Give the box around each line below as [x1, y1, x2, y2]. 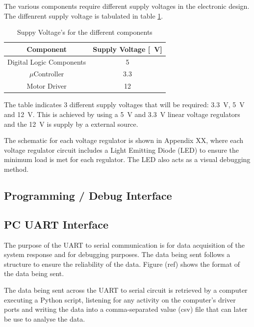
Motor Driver [26, 81, 67, 91]
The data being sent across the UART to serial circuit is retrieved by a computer [4, 284, 248, 295]
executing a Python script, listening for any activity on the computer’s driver [4, 294, 236, 304]
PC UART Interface [4, 216, 109, 232]
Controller [33, 69, 64, 79]
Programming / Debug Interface [4, 187, 172, 203]
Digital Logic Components [7, 56, 86, 67]
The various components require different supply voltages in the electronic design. [4, 1, 250, 11]
